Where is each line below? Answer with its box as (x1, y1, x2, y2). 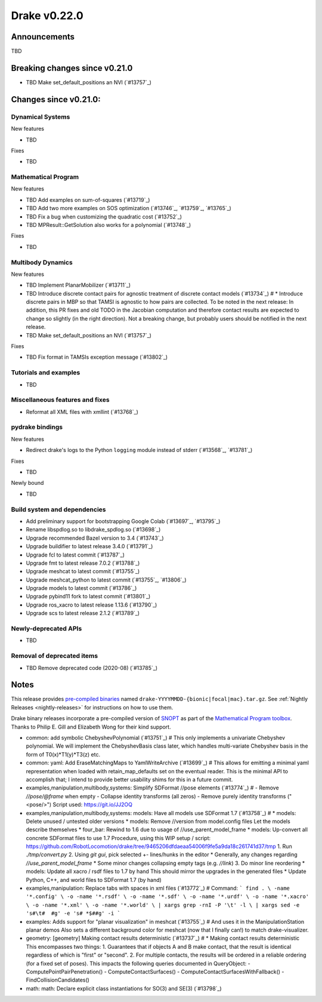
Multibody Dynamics (11, 258, 73, 266)
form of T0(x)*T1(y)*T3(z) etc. (26, 751, 101, 758)
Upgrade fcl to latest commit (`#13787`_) (26, 551, 125, 558)
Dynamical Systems (11, 112, 70, 121)
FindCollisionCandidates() (26, 976, 89, 983)
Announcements (11, 32, 75, 42)
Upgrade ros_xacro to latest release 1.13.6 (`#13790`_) (26, 601, 157, 608)
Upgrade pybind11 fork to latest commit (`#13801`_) (26, 593, 151, 600)
